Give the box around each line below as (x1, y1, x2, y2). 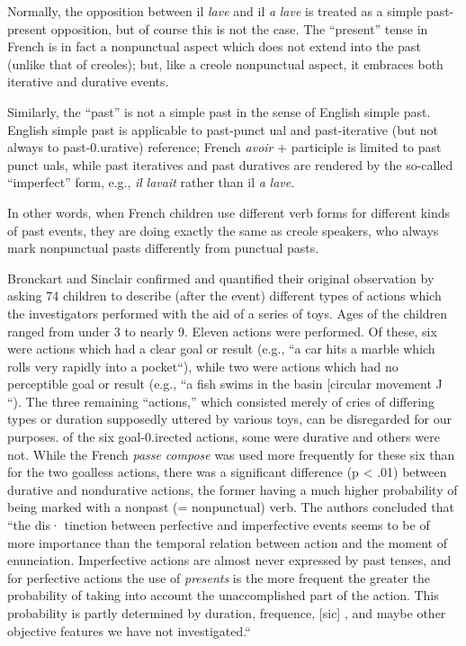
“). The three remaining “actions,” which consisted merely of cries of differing (7, 391, 435, 410)
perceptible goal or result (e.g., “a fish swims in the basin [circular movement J (7, 374, 443, 393)
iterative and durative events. (7, 72, 169, 91)
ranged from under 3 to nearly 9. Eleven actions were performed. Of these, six (7, 321, 437, 340)
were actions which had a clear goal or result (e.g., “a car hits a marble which (7, 339, 435, 358)
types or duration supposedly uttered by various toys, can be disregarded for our (7, 409, 452, 428)
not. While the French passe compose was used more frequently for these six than (7, 444, 455, 463)
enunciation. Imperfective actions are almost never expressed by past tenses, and (7, 551, 452, 570)
